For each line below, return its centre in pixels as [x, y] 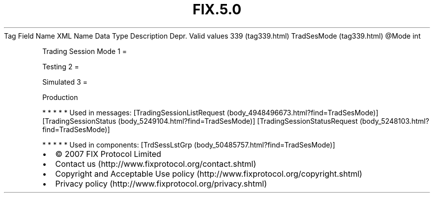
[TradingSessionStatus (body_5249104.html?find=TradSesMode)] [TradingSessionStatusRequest [200, 121]
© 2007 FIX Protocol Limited [108, 154]
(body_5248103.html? [394, 121]
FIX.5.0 [217, 9]
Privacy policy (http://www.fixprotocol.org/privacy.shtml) [161, 183]
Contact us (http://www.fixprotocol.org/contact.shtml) [156, 164]
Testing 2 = [61, 66]
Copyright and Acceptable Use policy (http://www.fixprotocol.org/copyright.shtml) [209, 173]
